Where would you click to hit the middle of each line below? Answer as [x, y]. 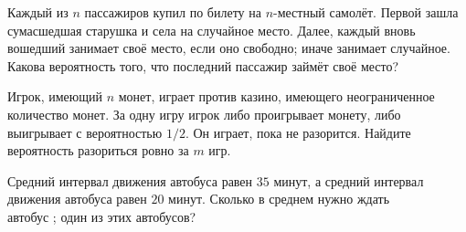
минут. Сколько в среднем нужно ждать [279, 199]
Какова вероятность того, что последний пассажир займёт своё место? [203, 65]
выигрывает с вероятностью [85, 132]
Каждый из [38, 12]
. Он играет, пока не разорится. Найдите [298, 132]
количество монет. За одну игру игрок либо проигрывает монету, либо [204, 114]
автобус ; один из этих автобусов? [102, 216]
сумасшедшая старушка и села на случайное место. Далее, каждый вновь [212, 30]
